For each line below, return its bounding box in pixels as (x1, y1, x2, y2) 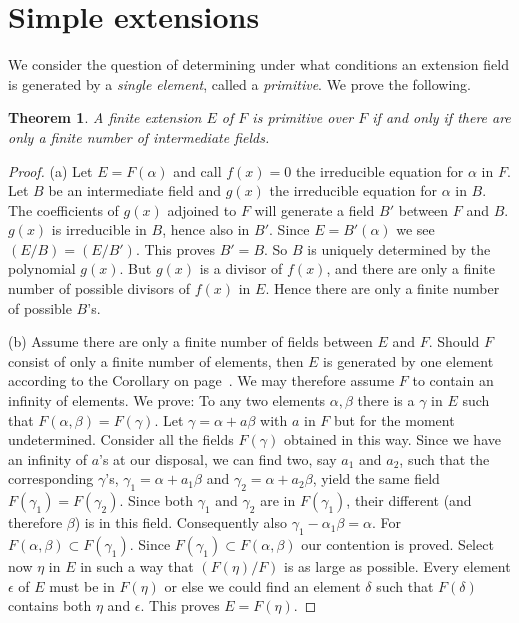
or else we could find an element (164, 575, 361, 596)
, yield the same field (312, 468, 440, 489)
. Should (428, 331, 480, 352)
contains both (8, 595, 92, 616)
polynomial (8, 258, 76, 279)
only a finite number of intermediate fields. (8, 126, 270, 147)
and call (173, 160, 222, 181)
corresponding (8, 468, 94, 489)
